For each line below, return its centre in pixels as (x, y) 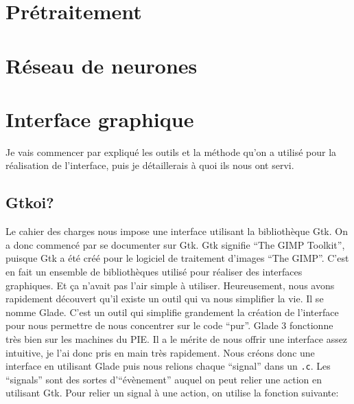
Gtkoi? (30, 202)
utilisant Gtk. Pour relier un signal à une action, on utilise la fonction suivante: (172, 393)
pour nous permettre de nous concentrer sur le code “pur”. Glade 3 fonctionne (169, 325)
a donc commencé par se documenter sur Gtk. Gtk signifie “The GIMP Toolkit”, (175, 244)
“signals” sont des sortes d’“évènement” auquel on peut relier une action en (164, 379)
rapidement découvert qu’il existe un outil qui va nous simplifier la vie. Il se (165, 299)
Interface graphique (100, 119)
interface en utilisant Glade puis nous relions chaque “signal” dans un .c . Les (168, 366)
